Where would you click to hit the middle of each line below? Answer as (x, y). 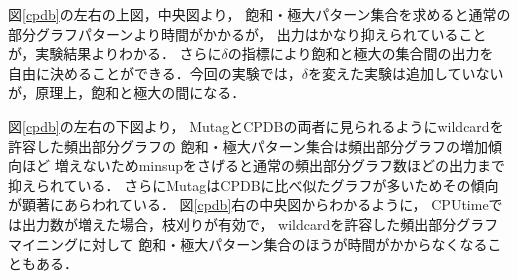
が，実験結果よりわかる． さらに (115, 53)
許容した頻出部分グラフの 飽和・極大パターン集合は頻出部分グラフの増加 (248, 145)
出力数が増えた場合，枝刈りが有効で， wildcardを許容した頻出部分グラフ (260, 223)
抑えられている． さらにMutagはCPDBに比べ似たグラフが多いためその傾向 (253, 184)
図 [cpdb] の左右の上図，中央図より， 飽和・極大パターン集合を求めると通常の (259, 14)
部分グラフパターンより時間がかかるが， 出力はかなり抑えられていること (247, 33)
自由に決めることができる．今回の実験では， (155, 72)
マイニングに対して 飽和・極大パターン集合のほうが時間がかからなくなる (248, 243)
